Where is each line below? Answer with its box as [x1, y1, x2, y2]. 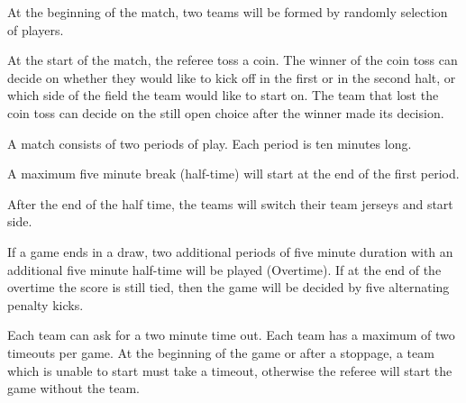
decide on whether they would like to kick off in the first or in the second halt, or [7, 68, 456, 87]
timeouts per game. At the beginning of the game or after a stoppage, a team [7, 343, 434, 362]
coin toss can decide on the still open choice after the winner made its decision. [7, 103, 444, 122]
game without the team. [7, 379, 140, 398]
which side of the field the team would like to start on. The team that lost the [7, 86, 439, 105]
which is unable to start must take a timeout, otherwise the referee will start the [7, 361, 452, 380]
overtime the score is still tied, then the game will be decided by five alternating [7, 278, 450, 297]
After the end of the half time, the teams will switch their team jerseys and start [7, 194, 453, 213]
